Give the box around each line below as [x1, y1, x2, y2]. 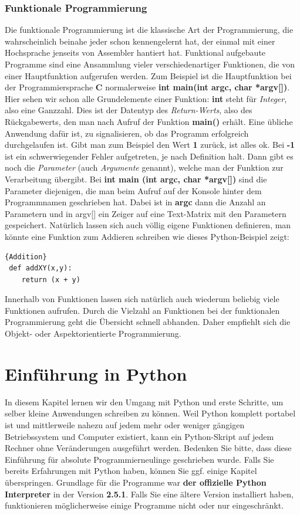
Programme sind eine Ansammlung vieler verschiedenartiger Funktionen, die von [5, 58, 295, 70]
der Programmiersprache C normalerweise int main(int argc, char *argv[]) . [5, 81, 290, 93]
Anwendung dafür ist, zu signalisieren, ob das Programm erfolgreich [5, 127, 249, 139]
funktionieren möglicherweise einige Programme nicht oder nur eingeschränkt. [5, 499, 284, 511]
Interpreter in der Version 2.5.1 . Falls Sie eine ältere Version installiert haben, [5, 487, 294, 500]
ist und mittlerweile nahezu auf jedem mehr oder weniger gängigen [5, 418, 245, 431]
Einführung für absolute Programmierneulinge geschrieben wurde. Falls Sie [5, 453, 274, 465]
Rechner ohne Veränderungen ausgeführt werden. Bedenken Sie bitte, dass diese [5, 442, 292, 454]
